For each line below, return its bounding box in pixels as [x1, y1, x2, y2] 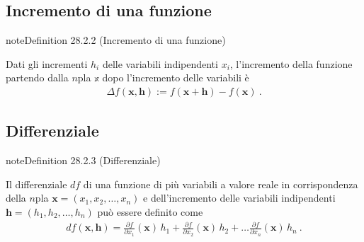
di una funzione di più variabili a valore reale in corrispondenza [83, 176, 358, 191]
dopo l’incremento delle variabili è [102, 70, 249, 85]
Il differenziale [6, 176, 67, 191]
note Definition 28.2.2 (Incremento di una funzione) [6, 33, 226, 47]
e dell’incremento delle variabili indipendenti [143, 190, 336, 205]
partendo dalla [6, 70, 69, 85]
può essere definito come [97, 204, 203, 219]
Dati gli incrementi [6, 56, 88, 71]
